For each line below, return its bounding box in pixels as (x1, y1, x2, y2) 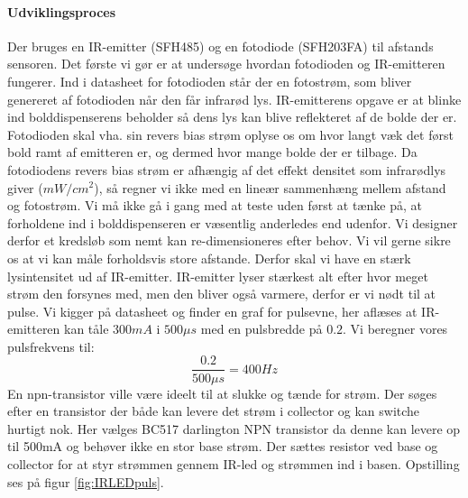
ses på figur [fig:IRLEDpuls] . (7, 472, 164, 491)
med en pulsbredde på (200, 319, 323, 338)
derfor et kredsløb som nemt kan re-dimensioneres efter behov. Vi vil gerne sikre (7, 231, 451, 250)
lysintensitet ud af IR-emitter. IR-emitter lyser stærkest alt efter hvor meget (7, 266, 428, 285)
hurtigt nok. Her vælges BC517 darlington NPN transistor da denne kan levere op (7, 419, 461, 438)
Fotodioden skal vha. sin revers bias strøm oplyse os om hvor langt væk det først (7, 124, 454, 143)
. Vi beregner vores (343, 319, 448, 338)
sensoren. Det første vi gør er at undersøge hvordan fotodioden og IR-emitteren (7, 54, 445, 73)
